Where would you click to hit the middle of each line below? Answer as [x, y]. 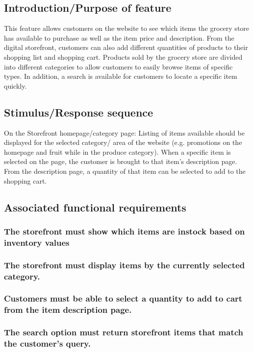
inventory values [37, 242]
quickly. [15, 85]
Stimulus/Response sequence [79, 112]
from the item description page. [68, 310]
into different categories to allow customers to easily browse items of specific [118, 66]
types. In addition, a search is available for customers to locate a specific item [121, 76]
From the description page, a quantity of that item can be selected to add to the [125, 171]
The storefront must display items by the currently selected [125, 265]
